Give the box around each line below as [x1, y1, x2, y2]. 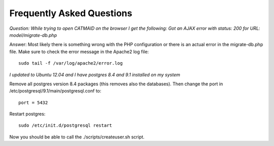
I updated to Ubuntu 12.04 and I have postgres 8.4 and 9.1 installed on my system [9, 71, 180, 78]
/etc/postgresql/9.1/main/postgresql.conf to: [9, 88, 101, 94]
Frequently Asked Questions [9, 8, 132, 19]
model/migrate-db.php [9, 32, 57, 38]
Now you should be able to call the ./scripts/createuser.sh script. [9, 134, 145, 140]
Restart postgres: [9, 111, 46, 117]
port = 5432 [18, 100, 48, 106]
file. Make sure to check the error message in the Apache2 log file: [9, 48, 149, 55]
